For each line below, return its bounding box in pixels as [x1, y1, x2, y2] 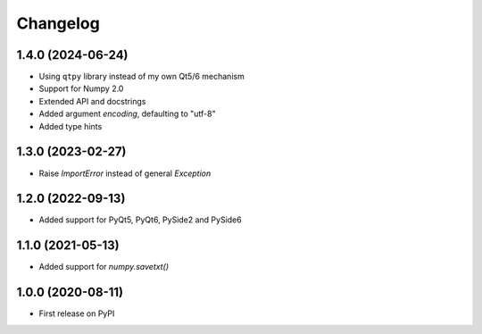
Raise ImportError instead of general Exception [38, 168, 212, 179]
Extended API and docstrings [38, 96, 146, 106]
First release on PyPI [38, 308, 115, 319]
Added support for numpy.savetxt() [38, 262, 170, 272]
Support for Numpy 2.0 [38, 83, 124, 94]
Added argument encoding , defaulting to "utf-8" [38, 108, 216, 120]
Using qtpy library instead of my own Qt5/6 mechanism [38, 71, 245, 82]
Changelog [16, 13, 100, 33]
